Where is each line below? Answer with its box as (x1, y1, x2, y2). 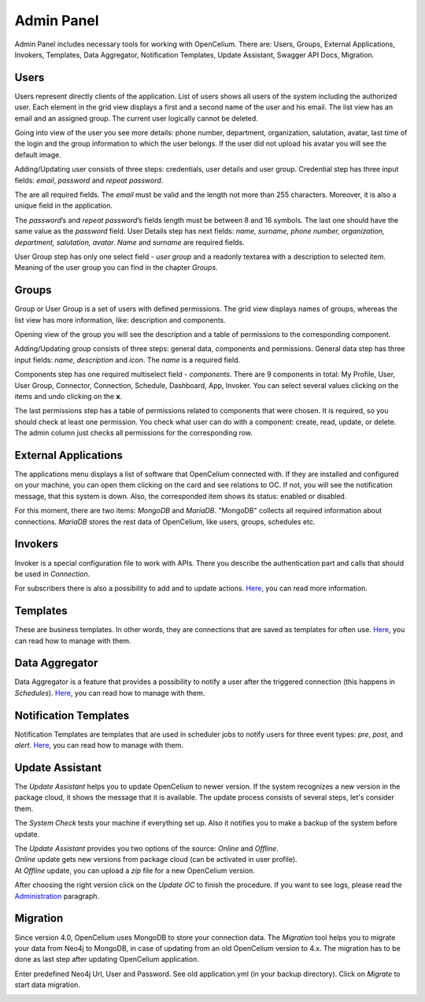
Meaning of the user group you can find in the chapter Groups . (14, 263, 218, 272)
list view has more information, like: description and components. (14, 315, 226, 324)
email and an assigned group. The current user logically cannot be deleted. (14, 113, 259, 123)
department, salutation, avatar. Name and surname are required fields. (14, 237, 246, 247)
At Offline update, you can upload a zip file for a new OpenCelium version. (14, 866, 256, 875)
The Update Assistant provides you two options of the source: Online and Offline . (14, 844, 279, 853)
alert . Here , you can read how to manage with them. (14, 741, 184, 750)
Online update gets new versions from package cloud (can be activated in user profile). (14, 855, 298, 864)
